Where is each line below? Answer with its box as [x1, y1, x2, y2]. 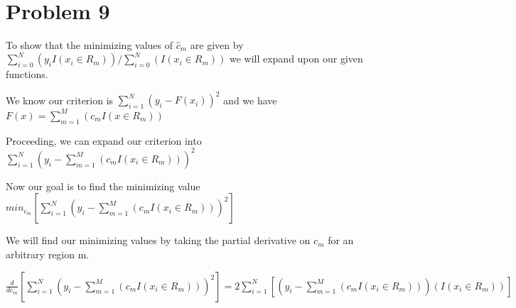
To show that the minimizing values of [6, 37, 173, 52]
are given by [190, 37, 244, 52]
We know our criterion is [6, 92, 114, 107]
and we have [223, 92, 277, 107]
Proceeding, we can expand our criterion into [6, 133, 202, 148]
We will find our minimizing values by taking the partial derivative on [6, 233, 311, 248]
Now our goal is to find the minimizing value [6, 178, 200, 193]
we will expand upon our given [229, 51, 363, 66]
